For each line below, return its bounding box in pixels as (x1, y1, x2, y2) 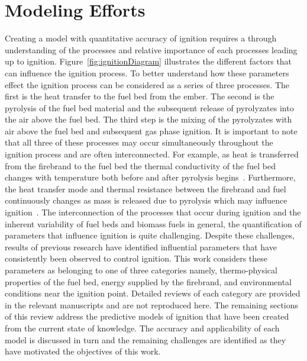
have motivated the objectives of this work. (5, 345, 161, 357)
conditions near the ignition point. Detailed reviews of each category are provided (5, 287, 300, 299)
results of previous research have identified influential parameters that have (5, 240, 277, 253)
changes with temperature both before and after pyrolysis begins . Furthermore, (5, 171, 296, 183)
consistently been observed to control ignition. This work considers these (5, 252, 268, 265)
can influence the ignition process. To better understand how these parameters (5, 66, 289, 79)
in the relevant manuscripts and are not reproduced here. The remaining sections (5, 298, 299, 311)
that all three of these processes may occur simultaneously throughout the (5, 136, 273, 149)
